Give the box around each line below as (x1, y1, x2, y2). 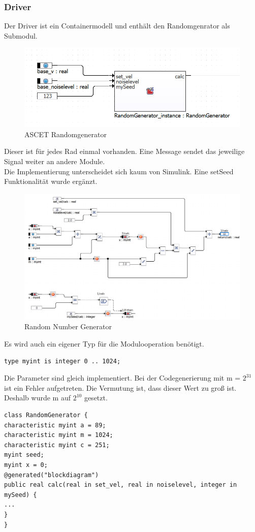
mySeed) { (4, 491, 37, 498)
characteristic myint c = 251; (4, 441, 110, 449)
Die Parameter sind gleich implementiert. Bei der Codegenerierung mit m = (4, 372, 241, 383)
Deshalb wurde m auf (4, 392, 71, 403)
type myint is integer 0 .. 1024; (4, 357, 121, 365)
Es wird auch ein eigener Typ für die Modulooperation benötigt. (4, 338, 204, 349)
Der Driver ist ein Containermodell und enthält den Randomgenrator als (4, 20, 230, 31)
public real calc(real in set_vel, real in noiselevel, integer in (4, 481, 237, 489)
